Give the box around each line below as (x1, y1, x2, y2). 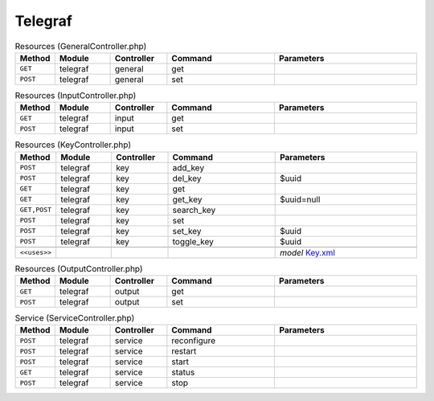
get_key (172, 194, 203, 205)
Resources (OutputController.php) (14, 263, 144, 274)
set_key (172, 225, 202, 236)
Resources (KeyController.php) (14, 139, 132, 150)
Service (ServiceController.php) (14, 313, 135, 324)
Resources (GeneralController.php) (14, 40, 147, 51)
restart (171, 346, 197, 357)
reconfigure (171, 335, 216, 346)
